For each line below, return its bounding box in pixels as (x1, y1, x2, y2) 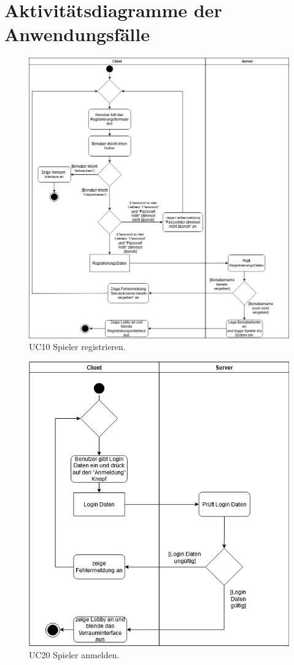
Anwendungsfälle (4, 21, 150, 47)
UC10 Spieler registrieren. (29, 340, 126, 353)
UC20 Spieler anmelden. (29, 648, 120, 661)
